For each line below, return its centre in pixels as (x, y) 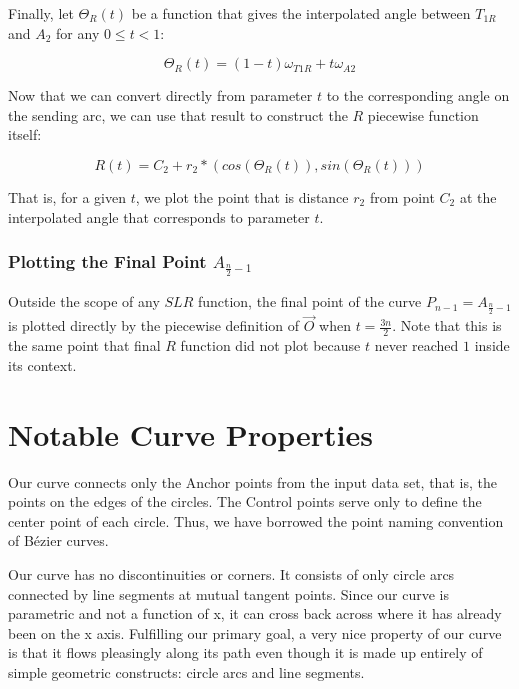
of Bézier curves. (58, 540)
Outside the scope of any (84, 301)
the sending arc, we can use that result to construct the (178, 114)
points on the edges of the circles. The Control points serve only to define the (245, 501)
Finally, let (41, 13)
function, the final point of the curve (309, 301)
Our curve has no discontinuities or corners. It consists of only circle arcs (231, 574)
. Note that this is (447, 325)
